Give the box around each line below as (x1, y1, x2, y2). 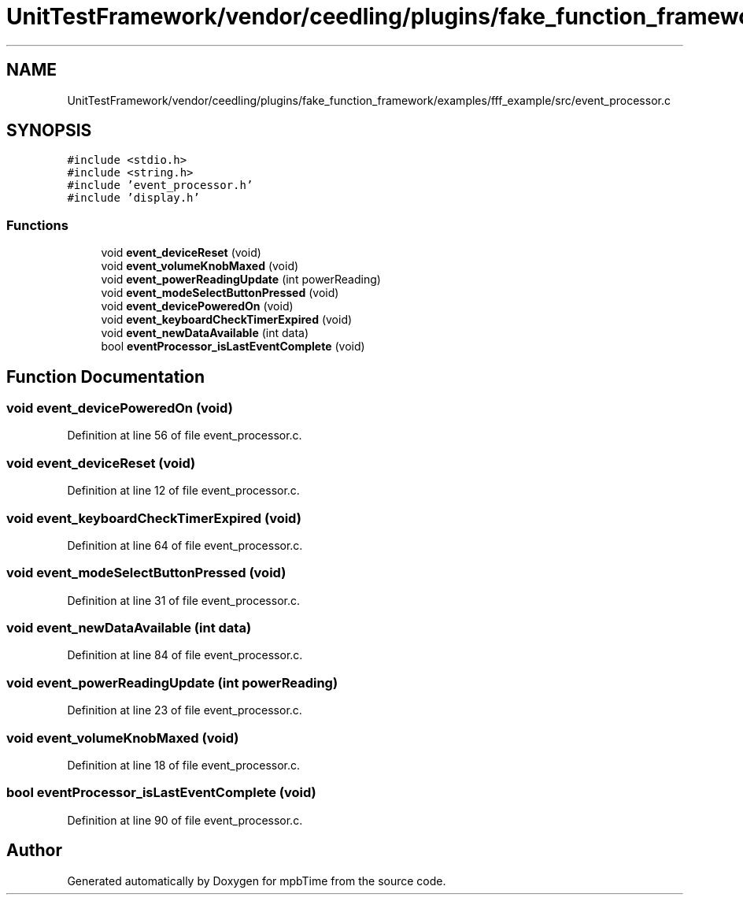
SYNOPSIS (6, 121, 92, 141)
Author (6, 840, 62, 861)
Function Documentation (6, 366, 205, 387)
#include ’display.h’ (67, 191, 200, 205)
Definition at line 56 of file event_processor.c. (67, 428, 302, 443)
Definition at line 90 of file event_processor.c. (67, 813, 303, 827)
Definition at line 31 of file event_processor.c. (67, 593, 301, 607)
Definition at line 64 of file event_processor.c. (67, 538, 303, 552)
